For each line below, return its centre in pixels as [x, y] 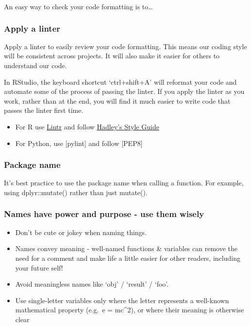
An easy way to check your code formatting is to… [78, 6]
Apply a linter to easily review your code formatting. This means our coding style [125, 46]
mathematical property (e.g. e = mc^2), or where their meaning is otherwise [130, 310]
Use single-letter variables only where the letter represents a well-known [122, 300]
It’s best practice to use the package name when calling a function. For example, [124, 183]
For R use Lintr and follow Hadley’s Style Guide [87, 126]
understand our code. [35, 65]
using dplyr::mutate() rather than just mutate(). [76, 192]
